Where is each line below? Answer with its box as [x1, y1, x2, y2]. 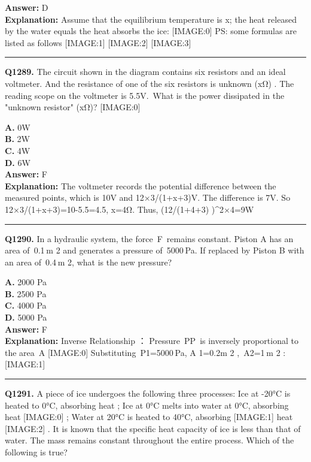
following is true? [5, 446, 68, 458]
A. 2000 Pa [5, 276, 47, 288]
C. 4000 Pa [5, 299, 47, 312]
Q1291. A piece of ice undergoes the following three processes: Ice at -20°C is [5, 387, 291, 400]
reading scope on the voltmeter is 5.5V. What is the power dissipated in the [5, 89, 285, 101]
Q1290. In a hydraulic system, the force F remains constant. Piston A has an [5, 232, 294, 244]
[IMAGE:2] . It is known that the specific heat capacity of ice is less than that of [5, 422, 301, 434]
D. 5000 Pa [5, 311, 47, 324]
